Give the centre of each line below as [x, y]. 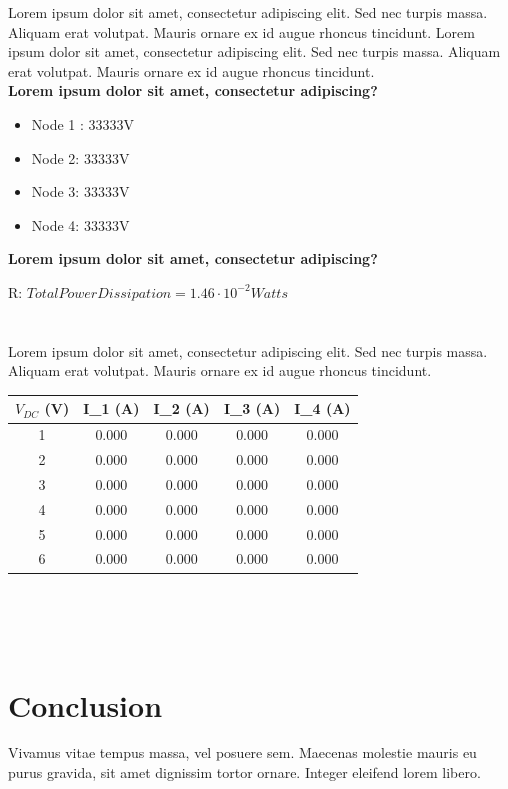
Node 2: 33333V [80, 157]
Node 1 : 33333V [83, 123]
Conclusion [85, 704]
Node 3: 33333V [80, 191]
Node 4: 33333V [80, 224]
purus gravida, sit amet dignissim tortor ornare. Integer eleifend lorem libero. [244, 772]
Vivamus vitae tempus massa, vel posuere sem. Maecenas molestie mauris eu [242, 752]
